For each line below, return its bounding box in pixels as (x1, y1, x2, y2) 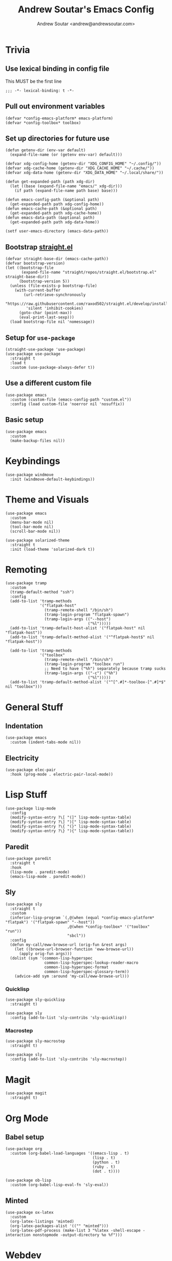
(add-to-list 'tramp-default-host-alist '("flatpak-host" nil (10, 626, 145, 631)
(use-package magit (5, 1091, 47, 1096)
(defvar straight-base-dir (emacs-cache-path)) (5, 256, 109, 262)
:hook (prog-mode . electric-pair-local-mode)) (10, 772, 114, 777)
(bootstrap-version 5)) (18, 279, 70, 284)
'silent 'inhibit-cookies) (26, 306, 83, 311)
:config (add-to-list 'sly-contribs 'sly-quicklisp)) (10, 1015, 127, 1020)
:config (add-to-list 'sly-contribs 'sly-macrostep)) (10, 1057, 127, 1062)
